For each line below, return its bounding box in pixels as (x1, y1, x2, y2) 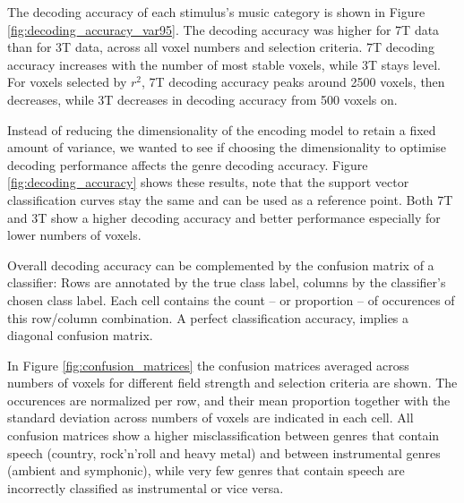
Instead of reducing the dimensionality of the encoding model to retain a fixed (7, 120, 436, 139)
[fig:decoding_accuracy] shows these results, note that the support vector (7, 173, 409, 192)
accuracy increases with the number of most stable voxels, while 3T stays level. (7, 55, 441, 73)
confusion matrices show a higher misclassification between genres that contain (7, 426, 440, 445)
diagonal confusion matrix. (7, 326, 153, 345)
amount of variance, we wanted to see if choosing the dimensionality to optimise (7, 138, 446, 157)
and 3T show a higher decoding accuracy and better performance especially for (7, 208, 441, 226)
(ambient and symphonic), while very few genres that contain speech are (7, 461, 405, 480)
